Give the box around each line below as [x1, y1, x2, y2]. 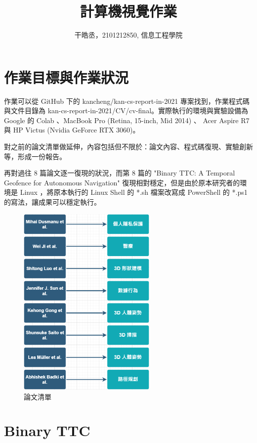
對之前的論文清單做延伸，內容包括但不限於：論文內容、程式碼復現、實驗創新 [4, 141, 253, 152]
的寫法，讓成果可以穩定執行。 [4, 197, 101, 207]
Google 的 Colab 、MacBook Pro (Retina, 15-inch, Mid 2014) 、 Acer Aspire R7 [4, 115, 250, 125]
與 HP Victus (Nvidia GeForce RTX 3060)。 [4, 125, 140, 135]
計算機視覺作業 [80, 1, 177, 21]
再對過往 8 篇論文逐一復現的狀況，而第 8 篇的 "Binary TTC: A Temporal [4, 168, 235, 178]
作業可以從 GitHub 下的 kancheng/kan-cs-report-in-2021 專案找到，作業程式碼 [4, 95, 250, 106]
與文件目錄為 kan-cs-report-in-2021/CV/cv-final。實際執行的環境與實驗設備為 [4, 105, 249, 116]
